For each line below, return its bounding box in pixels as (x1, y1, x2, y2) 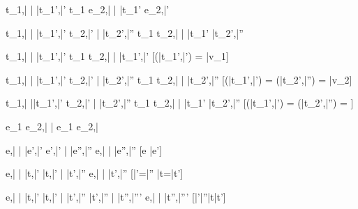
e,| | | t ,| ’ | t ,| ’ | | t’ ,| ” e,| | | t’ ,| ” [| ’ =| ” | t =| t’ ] (6, 166, 184, 180)
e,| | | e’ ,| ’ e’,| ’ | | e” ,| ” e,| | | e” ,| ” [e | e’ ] (6, 142, 163, 157)
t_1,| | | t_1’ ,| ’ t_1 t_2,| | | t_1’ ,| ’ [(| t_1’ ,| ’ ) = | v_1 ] (6, 49, 229, 63)
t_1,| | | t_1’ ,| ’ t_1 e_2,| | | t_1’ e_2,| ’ (6, 2, 170, 16)
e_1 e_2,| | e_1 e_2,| (6, 118, 98, 133)
